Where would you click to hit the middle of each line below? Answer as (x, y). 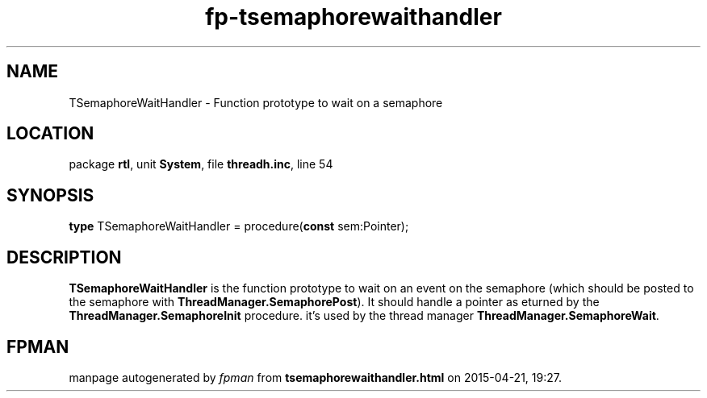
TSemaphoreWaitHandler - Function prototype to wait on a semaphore (256, 102)
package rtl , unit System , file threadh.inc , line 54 (201, 164)
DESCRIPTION (64, 257)
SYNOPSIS (50, 195)
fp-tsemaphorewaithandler (353, 17)
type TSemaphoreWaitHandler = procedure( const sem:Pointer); (239, 226)
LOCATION (50, 134)
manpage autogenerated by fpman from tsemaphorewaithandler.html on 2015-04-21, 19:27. (315, 377)
